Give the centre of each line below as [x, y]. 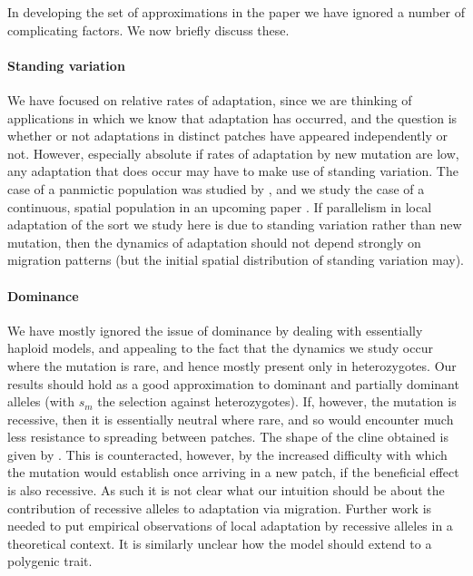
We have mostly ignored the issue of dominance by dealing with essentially [215, 330]
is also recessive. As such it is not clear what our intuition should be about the [226, 490]
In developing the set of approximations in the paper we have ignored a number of [236, 12]
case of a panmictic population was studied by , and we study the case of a [216, 188]
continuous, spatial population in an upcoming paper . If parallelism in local [220, 206]
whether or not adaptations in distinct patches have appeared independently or [227, 136]
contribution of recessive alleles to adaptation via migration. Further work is [220, 508]
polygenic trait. [50, 561]
